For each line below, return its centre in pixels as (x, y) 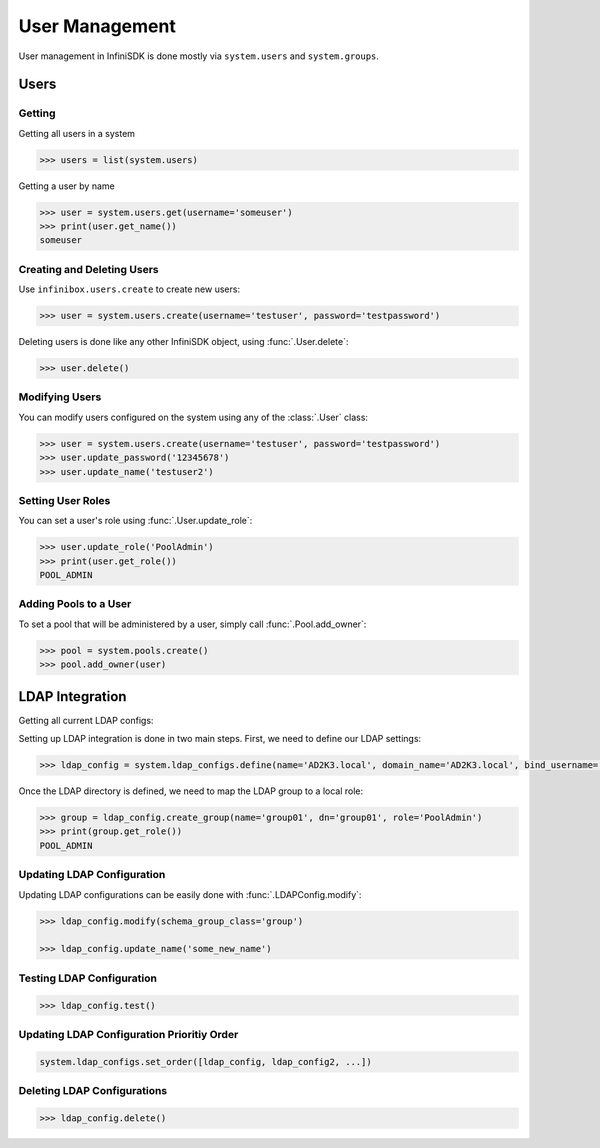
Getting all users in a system (76, 133)
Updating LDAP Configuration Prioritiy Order (128, 1034)
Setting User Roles (64, 500)
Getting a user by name (66, 186)
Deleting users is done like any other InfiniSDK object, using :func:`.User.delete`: (183, 342)
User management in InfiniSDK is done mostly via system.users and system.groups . (199, 56)
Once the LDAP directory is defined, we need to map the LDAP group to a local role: (191, 791)
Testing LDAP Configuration (87, 978)
